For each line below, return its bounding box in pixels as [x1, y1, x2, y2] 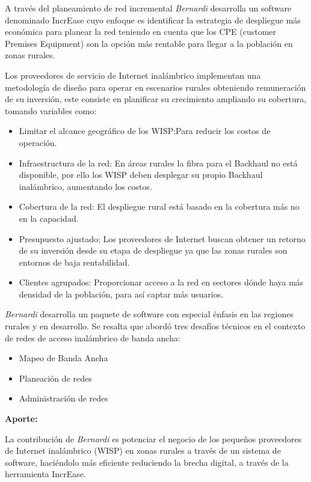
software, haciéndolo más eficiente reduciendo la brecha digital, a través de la [5, 456, 289, 468]
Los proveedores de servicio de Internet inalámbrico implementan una [5, 69, 261, 81]
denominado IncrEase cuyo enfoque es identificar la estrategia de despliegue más [5, 13, 301, 26]
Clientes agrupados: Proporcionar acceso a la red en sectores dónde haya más [19, 276, 304, 288]
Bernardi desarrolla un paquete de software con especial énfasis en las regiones [5, 308, 294, 320]
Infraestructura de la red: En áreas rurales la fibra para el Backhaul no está [19, 156, 298, 169]
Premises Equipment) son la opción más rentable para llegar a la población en [5, 37, 293, 49]
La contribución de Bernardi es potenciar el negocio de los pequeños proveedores [5, 432, 302, 445]
